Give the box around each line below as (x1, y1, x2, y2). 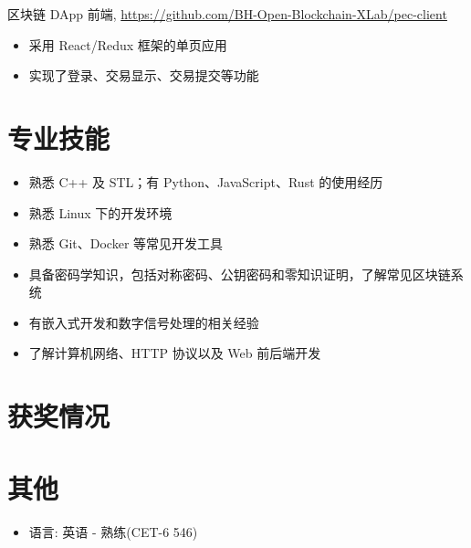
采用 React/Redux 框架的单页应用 (28, 35, 227, 54)
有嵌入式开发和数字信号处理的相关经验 (28, 312, 259, 332)
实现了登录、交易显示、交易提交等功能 (28, 66, 259, 85)
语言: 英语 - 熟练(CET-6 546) (28, 522, 198, 541)
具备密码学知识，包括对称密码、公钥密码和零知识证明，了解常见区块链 (28, 264, 451, 283)
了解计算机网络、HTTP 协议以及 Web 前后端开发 (28, 343, 321, 363)
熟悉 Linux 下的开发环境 (28, 203, 173, 222)
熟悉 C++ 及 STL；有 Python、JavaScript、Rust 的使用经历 (28, 172, 383, 191)
